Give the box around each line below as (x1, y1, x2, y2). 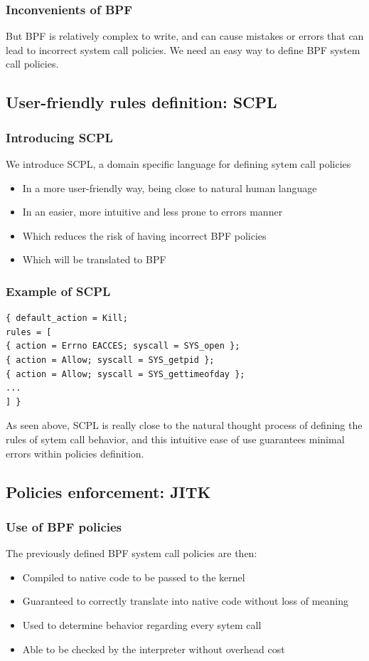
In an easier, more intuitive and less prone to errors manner (22, 204, 283, 219)
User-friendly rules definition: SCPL (6, 91, 277, 113)
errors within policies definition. (6, 445, 144, 460)
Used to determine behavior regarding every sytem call (22, 617, 262, 632)
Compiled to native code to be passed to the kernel (22, 569, 245, 584)
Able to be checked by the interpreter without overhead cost (22, 641, 285, 656)
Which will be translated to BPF (22, 252, 166, 267)
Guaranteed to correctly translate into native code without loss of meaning (22, 593, 349, 608)
